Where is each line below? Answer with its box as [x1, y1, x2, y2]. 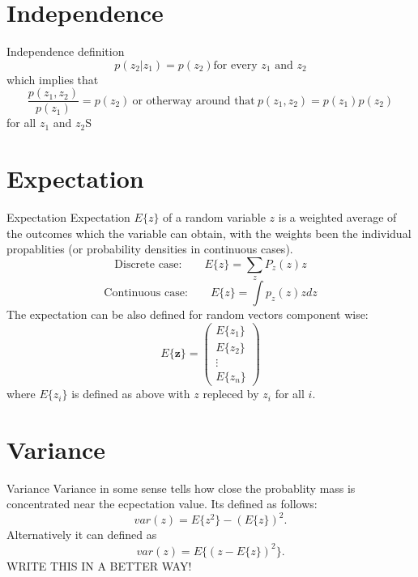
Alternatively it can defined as [6, 526, 157, 543]
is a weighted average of [278, 209, 397, 226]
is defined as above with [71, 385, 190, 402]
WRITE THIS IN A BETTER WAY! [6, 557, 192, 574]
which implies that [6, 70, 99, 87]
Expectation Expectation [6, 209, 130, 226]
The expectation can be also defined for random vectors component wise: [6, 306, 369, 323]
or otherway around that [132, 95, 255, 107]
